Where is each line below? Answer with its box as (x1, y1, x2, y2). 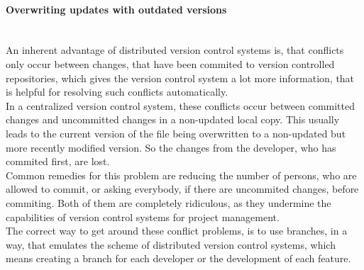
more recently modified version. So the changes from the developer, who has (6, 140, 336, 154)
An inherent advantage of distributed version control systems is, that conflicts (6, 43, 344, 57)
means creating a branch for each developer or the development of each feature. (6, 251, 351, 266)
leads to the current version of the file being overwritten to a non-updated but (6, 125, 346, 140)
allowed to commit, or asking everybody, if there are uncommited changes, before (6, 181, 359, 196)
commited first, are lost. (6, 154, 110, 169)
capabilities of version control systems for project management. (6, 209, 280, 224)
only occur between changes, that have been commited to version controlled (6, 56, 335, 71)
